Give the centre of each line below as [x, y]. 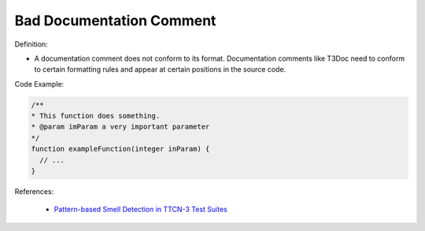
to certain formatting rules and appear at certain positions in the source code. [160, 69]
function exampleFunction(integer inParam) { [120, 149]
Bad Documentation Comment [115, 20]
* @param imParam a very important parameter [120, 127]
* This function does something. [96, 116]
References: [34, 192]
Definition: [31, 44]
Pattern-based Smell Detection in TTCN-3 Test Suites [140, 210]
